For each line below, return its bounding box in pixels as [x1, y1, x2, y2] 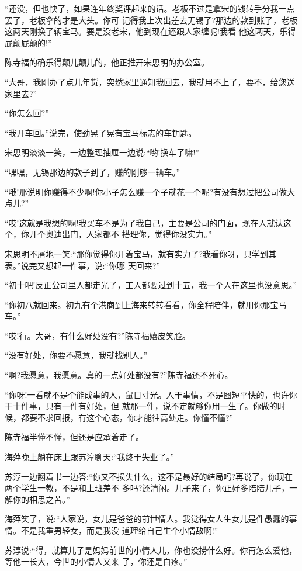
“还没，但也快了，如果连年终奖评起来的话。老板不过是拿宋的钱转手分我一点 [5, 2, 295, 14]
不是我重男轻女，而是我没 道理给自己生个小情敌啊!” [20, 524, 218, 536]
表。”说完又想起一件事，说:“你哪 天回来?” [5, 259, 160, 271]
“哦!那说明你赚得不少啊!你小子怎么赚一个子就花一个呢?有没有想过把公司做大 [5, 185, 295, 198]
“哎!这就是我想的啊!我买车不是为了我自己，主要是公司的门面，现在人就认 [5, 216, 283, 229]
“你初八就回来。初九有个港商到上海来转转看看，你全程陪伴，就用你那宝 [5, 298, 279, 310]
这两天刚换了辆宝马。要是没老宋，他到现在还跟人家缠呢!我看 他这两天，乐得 [5, 25, 296, 37]
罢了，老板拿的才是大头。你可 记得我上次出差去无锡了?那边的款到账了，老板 [5, 13, 298, 26]
